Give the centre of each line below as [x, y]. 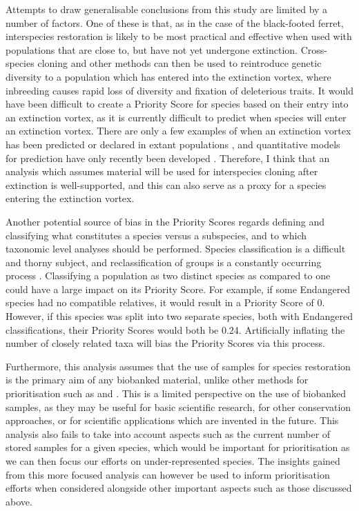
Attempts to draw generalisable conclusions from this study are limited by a [167, 9]
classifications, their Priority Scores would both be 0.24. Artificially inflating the [175, 329]
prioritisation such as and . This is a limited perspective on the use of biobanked [176, 393]
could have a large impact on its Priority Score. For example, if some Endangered [178, 289]
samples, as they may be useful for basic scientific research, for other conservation [178, 407]
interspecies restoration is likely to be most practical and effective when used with [179, 36]
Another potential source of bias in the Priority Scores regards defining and [165, 221]
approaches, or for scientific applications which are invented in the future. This [172, 420]
